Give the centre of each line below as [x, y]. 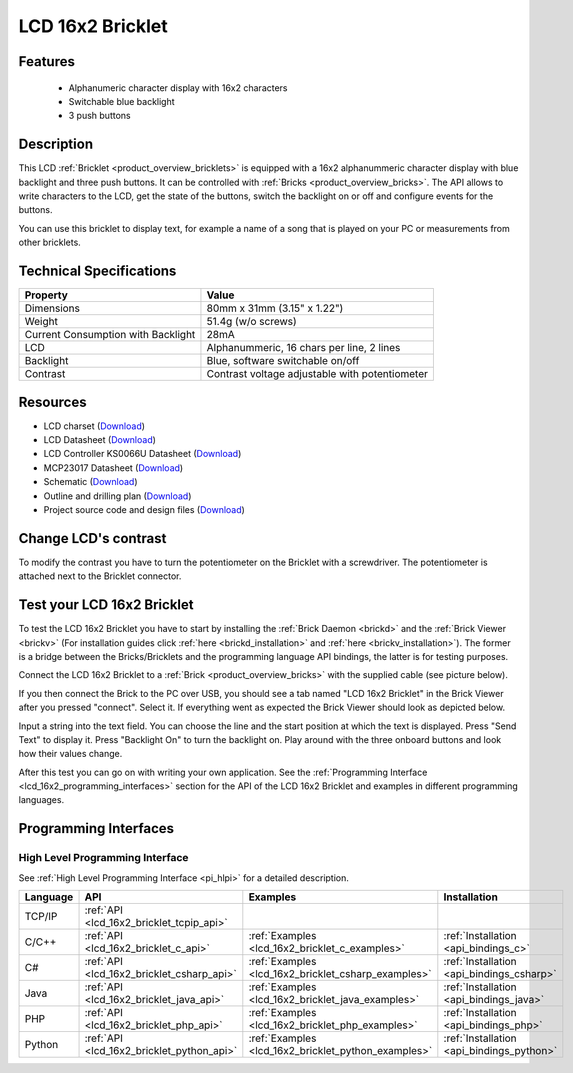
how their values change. [70, 754]
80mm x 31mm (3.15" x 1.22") [275, 308]
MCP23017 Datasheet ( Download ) [113, 467]
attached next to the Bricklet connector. [100, 576]
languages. [41, 800]
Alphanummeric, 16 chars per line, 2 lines [303, 348]
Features [46, 61]
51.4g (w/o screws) [251, 322]
